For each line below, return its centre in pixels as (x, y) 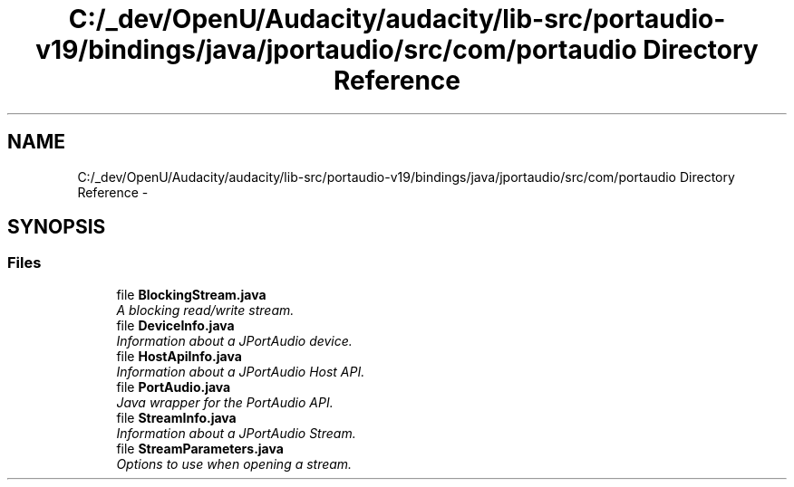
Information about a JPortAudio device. (234, 340)
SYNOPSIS (57, 227)
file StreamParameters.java (200, 448)
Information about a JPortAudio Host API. (241, 371)
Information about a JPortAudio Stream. (236, 433)
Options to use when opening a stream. (234, 463)
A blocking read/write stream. (205, 310)
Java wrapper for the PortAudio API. (225, 402)
